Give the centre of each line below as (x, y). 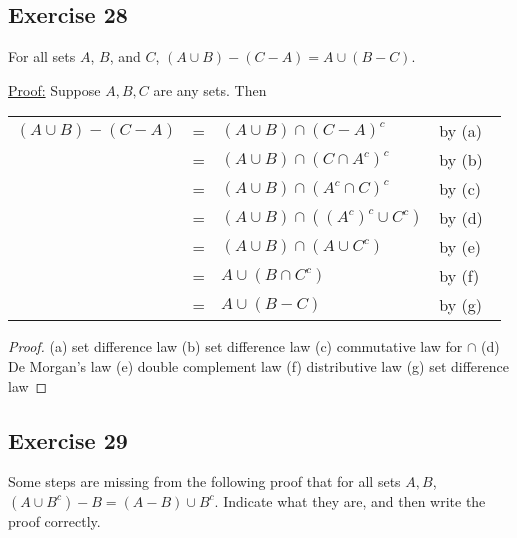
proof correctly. (54, 520)
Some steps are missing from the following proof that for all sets (204, 481)
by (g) (460, 305)
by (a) (460, 131)
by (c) (460, 189)
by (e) (460, 247)
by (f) (459, 276)
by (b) (461, 160)
